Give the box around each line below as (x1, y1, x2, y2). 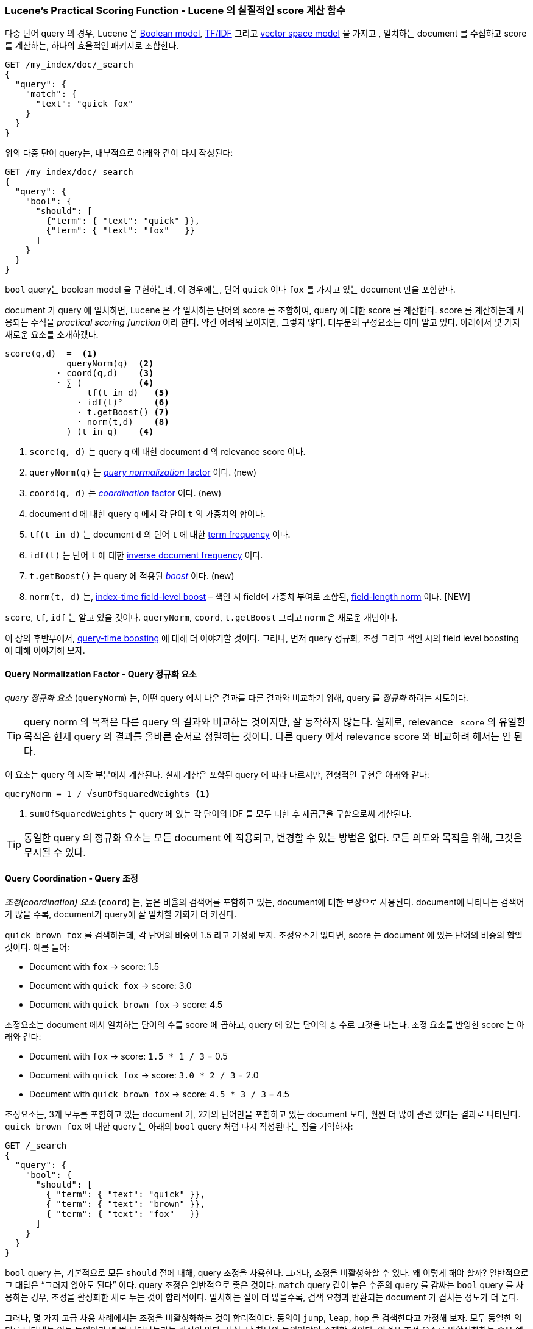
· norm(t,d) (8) (77, 417, 169, 427)
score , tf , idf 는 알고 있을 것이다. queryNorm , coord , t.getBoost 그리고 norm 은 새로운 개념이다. (5, 612, 398, 623)
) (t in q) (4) (66, 427, 154, 437)
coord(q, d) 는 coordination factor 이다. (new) (29, 488, 222, 499)
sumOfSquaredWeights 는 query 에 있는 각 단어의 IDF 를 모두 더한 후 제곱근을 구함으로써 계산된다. (29, 808, 412, 819)
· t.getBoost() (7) (77, 407, 169, 418)
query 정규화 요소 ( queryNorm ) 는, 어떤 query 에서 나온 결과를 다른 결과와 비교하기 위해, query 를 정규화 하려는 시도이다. (5, 692, 468, 703)
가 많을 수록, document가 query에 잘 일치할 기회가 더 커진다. (5, 908, 237, 919)
